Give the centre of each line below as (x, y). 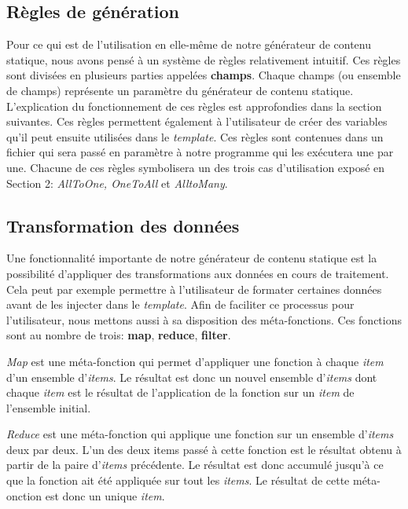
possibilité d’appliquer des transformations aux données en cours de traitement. (198, 273)
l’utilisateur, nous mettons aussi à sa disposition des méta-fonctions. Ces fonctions (204, 319)
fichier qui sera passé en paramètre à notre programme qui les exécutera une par (200, 152)
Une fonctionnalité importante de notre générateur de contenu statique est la (192, 258)
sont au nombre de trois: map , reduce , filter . (119, 335)
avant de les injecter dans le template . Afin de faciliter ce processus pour (180, 304)
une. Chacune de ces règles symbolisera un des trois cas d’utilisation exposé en (196, 167)
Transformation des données (123, 225)
